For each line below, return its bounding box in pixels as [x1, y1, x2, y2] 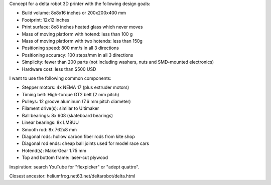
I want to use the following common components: [9, 75, 111, 81]
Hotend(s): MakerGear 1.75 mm [22, 147, 87, 153]
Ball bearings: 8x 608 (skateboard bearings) [22, 112, 113, 118]
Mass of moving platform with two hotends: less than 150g [22, 38, 143, 44]
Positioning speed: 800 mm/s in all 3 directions [22, 45, 119, 51]
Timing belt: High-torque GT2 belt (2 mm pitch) [22, 91, 119, 97]
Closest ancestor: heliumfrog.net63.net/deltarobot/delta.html [9, 173, 135, 179]
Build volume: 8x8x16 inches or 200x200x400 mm [22, 10, 126, 16]
